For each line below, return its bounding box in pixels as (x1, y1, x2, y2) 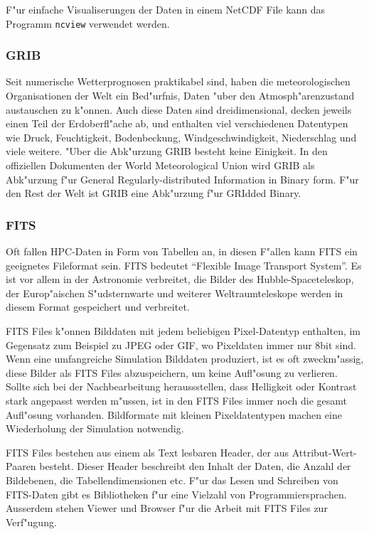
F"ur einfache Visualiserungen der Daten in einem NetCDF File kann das (6, 2, 326, 16)
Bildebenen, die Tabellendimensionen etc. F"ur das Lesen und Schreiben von (6, 472, 338, 487)
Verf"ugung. (6, 514, 57, 529)
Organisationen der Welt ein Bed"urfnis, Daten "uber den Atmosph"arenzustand (6, 88, 355, 103)
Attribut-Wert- (292, 444, 357, 459)
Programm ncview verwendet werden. (6, 16, 170, 31)
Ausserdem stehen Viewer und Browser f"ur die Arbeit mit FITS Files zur (6, 501, 328, 516)
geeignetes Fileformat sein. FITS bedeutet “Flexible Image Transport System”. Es (6, 257, 362, 272)
